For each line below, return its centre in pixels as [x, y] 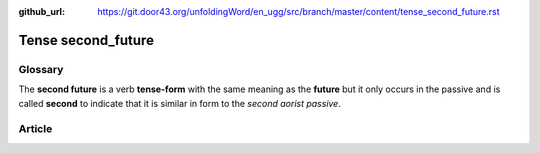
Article [35, 129]
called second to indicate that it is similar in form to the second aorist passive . [180, 103]
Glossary [41, 69]
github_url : [41, 11]
